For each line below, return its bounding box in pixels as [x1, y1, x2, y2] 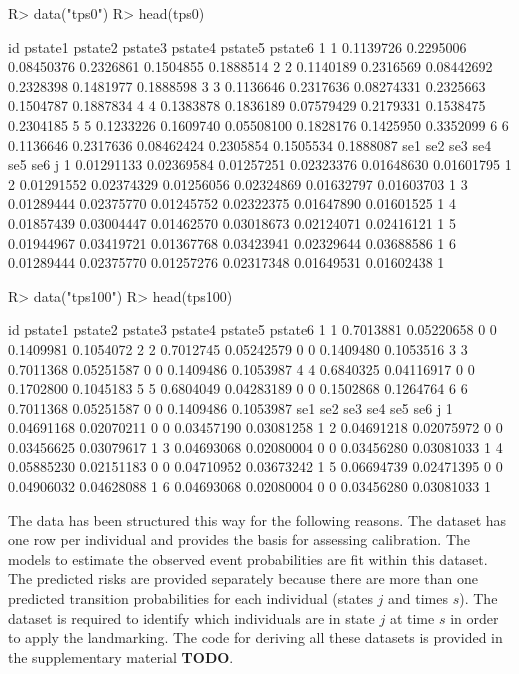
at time [389, 607, 435, 628]
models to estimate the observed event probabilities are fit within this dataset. [8, 548, 488, 569]
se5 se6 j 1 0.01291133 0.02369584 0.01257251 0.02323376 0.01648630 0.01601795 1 [8, 154, 512, 175]
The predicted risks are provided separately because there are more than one [8, 568, 478, 589]
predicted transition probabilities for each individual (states [8, 588, 373, 609]
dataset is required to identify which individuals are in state [8, 607, 375, 628]
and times [388, 588, 448, 609]
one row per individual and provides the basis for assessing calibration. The [8, 529, 470, 550]
